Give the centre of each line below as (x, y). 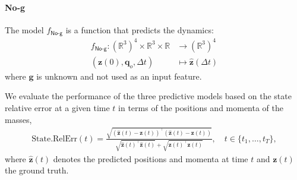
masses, (18, 119)
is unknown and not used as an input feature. (119, 76)
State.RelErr (54, 139)
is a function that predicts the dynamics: (140, 29)
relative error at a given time (57, 108)
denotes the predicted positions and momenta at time (151, 158)
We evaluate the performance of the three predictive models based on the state (148, 96)
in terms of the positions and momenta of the (201, 108)
